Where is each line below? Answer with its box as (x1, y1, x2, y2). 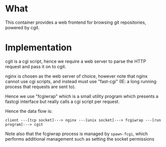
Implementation (5, 42, 72, 53)
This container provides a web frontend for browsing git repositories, (5, 19, 147, 25)
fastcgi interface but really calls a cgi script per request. (5, 98, 120, 104)
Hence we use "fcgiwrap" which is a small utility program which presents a (5, 93, 159, 99)
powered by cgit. (5, 24, 40, 30)
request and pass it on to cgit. (5, 63, 66, 69)
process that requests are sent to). (5, 84, 76, 90)
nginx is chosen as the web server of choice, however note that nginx (5, 73, 148, 79)
